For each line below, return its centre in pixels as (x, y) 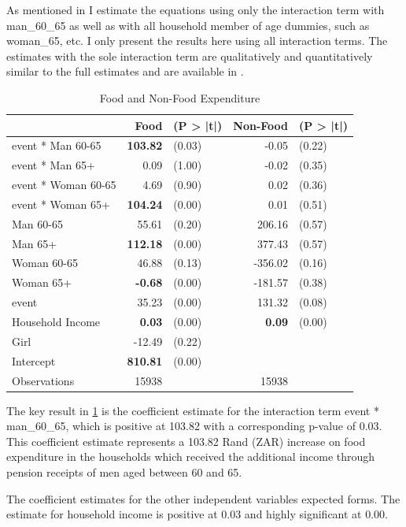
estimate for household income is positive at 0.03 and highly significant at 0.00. (197, 514)
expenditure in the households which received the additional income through (191, 456)
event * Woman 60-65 (64, 185)
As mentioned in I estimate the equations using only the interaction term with (196, 9)
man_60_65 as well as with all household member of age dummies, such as (188, 25)
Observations (43, 380)
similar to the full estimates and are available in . (125, 71)
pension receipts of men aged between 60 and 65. (124, 472)
